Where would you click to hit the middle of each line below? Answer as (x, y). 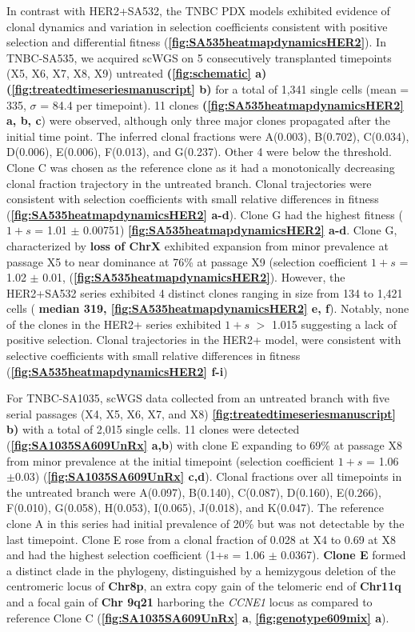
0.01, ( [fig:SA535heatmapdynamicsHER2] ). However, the (194, 277)
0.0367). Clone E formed (343, 555)
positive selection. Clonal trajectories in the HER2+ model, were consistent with (204, 340)
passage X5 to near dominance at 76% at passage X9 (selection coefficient (187, 261)
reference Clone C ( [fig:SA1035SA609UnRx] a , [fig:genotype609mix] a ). (198, 617)
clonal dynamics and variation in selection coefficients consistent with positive (197, 26)
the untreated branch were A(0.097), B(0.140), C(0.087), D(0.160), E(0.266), (194, 492)
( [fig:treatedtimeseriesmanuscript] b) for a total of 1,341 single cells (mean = (208, 88)
